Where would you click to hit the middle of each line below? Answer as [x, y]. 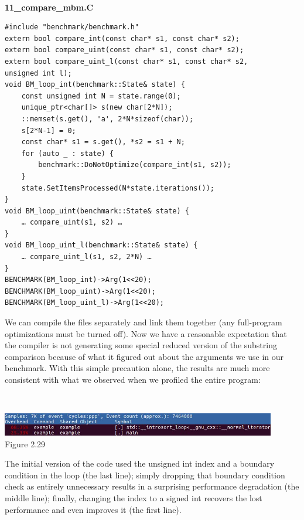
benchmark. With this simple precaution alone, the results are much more [137, 368]
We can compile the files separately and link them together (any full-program [144, 322]
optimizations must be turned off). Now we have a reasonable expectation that [146, 333]
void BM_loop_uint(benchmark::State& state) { [97, 211]
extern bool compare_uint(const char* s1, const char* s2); [124, 50]
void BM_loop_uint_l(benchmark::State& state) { [101, 245]
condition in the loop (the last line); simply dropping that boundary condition [145, 475]
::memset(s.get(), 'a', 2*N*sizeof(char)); [107, 119]
